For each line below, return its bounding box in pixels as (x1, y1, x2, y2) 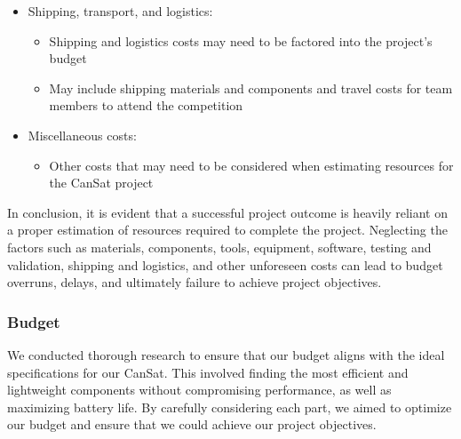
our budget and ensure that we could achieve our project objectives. (7, 415, 377, 434)
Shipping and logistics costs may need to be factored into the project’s (49, 31, 433, 50)
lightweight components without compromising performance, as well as (7, 380, 392, 399)
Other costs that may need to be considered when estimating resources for (49, 156, 454, 174)
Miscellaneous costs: (28, 125, 137, 144)
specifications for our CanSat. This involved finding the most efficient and (7, 363, 409, 381)
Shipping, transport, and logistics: (28, 2, 213, 20)
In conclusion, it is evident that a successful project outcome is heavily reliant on (7, 203, 448, 221)
